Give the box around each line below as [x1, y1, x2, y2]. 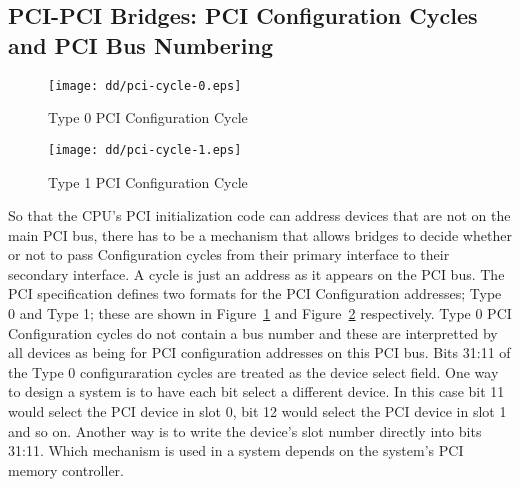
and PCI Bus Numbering [8, 29, 274, 60]
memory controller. [8, 459, 125, 480]
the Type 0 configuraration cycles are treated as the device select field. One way [8, 361, 499, 382]
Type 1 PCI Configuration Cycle [48, 171, 248, 192]
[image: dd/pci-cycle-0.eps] [48, 78, 242, 93]
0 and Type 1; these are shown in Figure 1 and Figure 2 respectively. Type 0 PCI [8, 303, 512, 324]
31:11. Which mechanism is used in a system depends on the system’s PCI [8, 440, 464, 461]
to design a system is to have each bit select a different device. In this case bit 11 [8, 381, 505, 402]
